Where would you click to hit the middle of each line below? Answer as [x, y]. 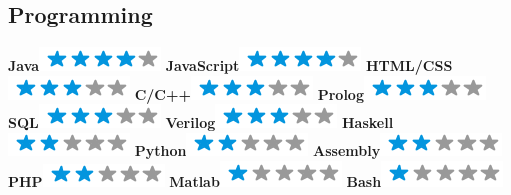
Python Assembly [257, 149]
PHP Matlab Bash [195, 180]
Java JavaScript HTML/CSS [230, 65]
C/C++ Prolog [249, 93]
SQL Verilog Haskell [201, 122]
